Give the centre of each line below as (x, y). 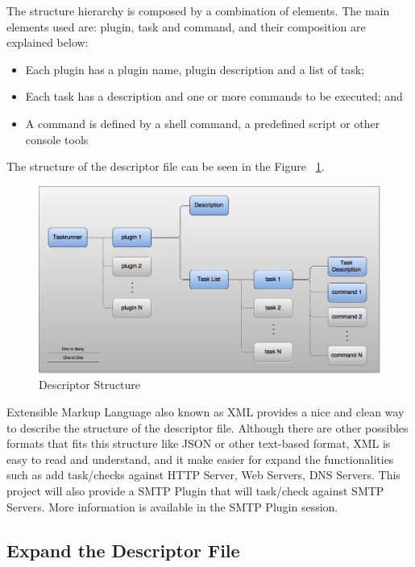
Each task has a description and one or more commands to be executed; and (214, 96)
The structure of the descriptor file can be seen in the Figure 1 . (166, 166)
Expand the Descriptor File (123, 550)
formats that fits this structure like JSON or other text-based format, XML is (199, 443)
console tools (57, 139)
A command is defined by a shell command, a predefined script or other (203, 123)
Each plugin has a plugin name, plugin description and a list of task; (195, 69)
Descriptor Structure (90, 385)
